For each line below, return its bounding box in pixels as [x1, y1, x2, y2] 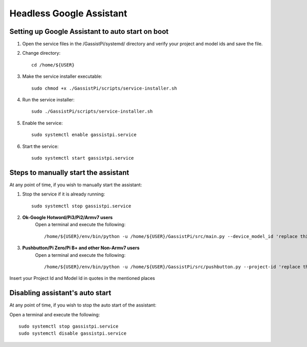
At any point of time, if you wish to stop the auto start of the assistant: [9, 302, 157, 308]
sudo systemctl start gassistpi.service [31, 155, 134, 161]
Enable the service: [22, 120, 63, 126]
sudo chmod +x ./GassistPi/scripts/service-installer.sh [31, 85, 178, 91]
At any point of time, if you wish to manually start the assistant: [9, 182, 142, 188]
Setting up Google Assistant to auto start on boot [9, 27, 169, 36]
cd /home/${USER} [31, 62, 75, 68]
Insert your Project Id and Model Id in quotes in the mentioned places [9, 275, 156, 281]
